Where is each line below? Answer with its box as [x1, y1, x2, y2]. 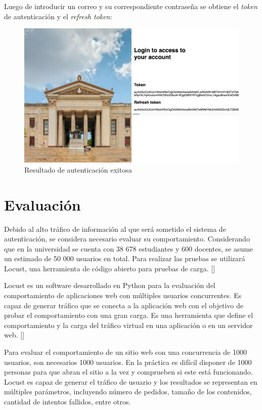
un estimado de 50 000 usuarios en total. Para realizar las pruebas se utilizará [4, 253, 245, 264]
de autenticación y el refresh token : [4, 11, 112, 21]
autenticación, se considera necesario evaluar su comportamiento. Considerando [4, 233, 250, 244]
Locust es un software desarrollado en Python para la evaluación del [4, 280, 215, 291]
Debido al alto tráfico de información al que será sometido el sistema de [4, 223, 226, 234]
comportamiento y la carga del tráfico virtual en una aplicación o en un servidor [4, 319, 253, 330]
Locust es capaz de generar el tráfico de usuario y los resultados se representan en [4, 376, 257, 387]
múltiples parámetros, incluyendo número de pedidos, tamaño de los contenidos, [4, 386, 252, 397]
